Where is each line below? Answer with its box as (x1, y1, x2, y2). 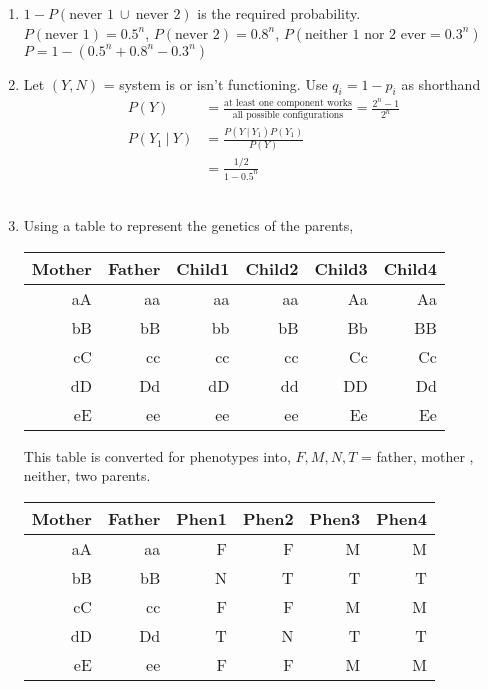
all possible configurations (232, 109, 344, 120)
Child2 (245, 256, 299, 280)
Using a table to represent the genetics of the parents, (23, 215, 354, 236)
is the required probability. (197, 3, 361, 23)
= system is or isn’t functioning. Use (103, 73, 328, 94)
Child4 (383, 256, 437, 280)
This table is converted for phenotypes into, (23, 445, 291, 466)
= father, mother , (360, 445, 474, 466)
